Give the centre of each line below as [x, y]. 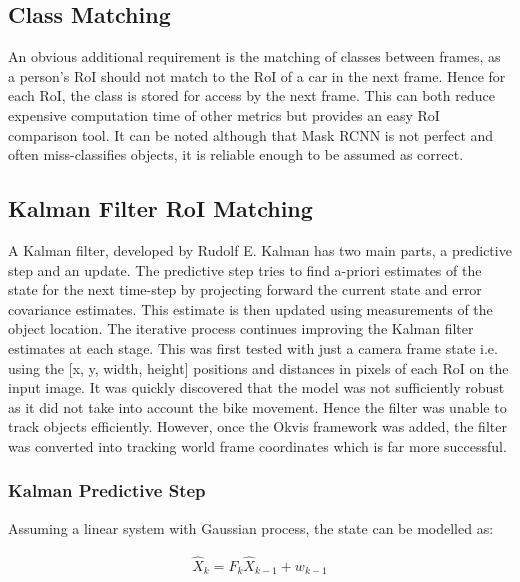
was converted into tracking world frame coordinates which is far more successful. [257, 445]
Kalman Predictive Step [107, 490]
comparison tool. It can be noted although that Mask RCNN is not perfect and [251, 134]
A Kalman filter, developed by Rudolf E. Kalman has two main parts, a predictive [260, 249]
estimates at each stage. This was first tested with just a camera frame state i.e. [253, 347]
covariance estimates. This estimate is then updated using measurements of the [250, 308]
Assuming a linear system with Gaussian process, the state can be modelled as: [251, 527]
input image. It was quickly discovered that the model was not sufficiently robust [256, 387]
